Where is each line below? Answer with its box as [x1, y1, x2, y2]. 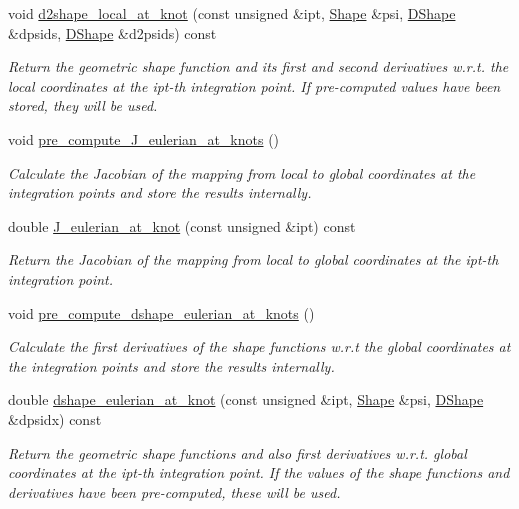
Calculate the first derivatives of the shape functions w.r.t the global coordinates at [8, 336, 511, 357]
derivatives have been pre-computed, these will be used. [8, 481, 341, 502]
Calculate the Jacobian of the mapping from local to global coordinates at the [8, 162, 476, 183]
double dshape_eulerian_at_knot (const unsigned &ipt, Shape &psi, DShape [8, 389, 484, 410]
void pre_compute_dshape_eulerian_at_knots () [8, 302, 315, 323]
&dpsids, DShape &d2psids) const [8, 22, 217, 43]
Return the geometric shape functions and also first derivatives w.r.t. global [8, 442, 467, 463]
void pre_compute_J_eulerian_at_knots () [8, 128, 280, 149]
